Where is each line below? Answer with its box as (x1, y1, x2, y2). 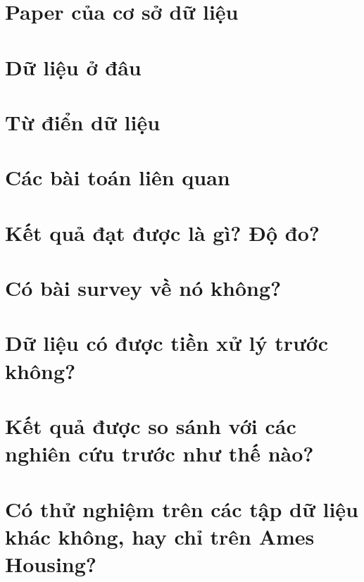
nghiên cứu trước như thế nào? (5, 439, 314, 468)
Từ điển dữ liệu (5, 107, 161, 136)
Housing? (5, 549, 97, 578)
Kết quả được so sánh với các (5, 411, 296, 440)
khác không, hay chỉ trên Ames (5, 521, 315, 550)
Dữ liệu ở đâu (5, 52, 142, 81)
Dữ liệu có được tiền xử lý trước (5, 328, 329, 357)
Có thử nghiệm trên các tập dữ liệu (5, 494, 358, 523)
